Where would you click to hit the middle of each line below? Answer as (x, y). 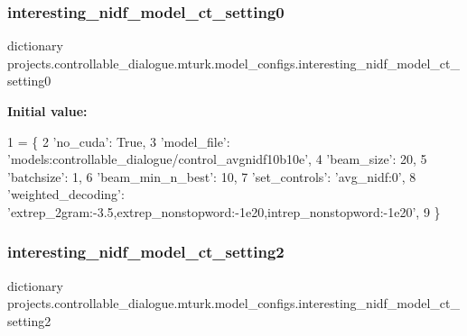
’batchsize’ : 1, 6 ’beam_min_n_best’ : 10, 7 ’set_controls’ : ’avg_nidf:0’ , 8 (212, 176)
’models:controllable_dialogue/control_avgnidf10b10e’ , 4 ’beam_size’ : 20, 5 (217, 159)
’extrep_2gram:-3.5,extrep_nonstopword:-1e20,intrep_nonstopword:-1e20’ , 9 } (224, 211)
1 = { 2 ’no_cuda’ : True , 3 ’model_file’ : (119, 141)
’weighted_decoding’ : (66, 194)
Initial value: (47, 111)
